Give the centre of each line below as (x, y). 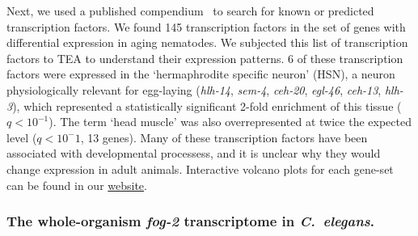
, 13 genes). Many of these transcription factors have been (224, 137)
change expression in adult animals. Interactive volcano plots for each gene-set (200, 169)
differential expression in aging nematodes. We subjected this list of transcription (207, 42)
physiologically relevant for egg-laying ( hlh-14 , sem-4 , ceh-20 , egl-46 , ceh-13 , (194, 89)
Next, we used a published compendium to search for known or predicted (190, 11)
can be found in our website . (77, 185)
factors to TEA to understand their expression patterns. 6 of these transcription (205, 58)
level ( (22, 137)
